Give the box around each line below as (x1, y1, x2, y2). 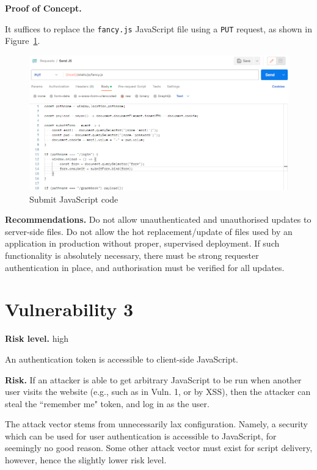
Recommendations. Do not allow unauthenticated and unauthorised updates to (5, 213, 312, 226)
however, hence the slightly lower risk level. (5, 454, 167, 466)
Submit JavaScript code (29, 192, 118, 205)
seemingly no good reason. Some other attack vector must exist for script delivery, (5, 441, 313, 454)
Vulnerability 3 (5, 297, 134, 322)
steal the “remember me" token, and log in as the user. (5, 397, 210, 410)
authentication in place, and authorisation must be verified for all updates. (5, 261, 285, 273)
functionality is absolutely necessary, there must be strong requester (5, 249, 259, 261)
